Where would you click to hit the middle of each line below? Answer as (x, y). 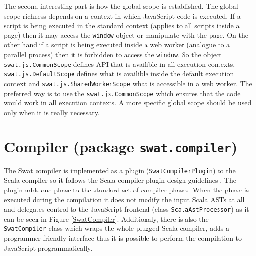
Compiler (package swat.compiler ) (121, 146)
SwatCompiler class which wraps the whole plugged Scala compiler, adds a (117, 228)
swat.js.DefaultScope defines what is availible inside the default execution (119, 74)
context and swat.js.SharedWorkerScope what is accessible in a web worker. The (128, 83)
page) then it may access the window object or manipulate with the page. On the (126, 35)
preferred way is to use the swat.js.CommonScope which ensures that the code (122, 93)
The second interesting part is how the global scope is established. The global (121, 6)
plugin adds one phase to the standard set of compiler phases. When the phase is (127, 190)
